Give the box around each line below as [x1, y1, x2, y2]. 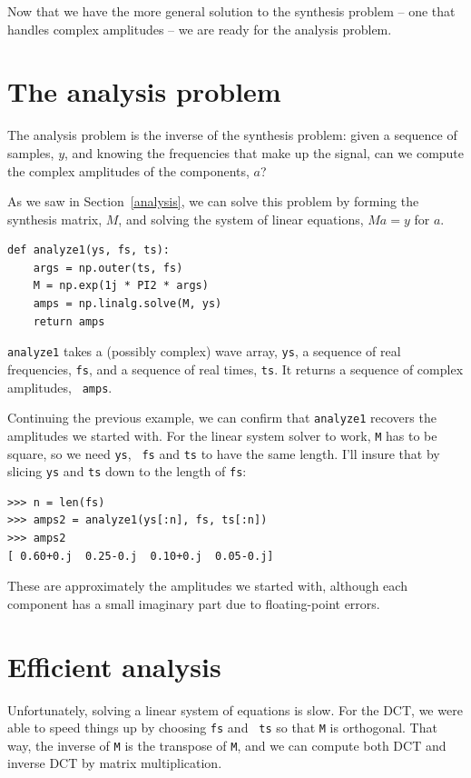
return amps [33, 314, 105, 328]
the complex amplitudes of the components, [7, 161, 250, 180]
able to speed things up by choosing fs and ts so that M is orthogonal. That [7, 718, 437, 737]
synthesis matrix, [7, 209, 103, 228]
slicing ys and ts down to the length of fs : [7, 462, 247, 481]
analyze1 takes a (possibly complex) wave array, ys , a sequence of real [7, 342, 401, 361]
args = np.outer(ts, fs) [33, 261, 183, 274]
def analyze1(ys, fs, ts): [7, 244, 170, 257]
